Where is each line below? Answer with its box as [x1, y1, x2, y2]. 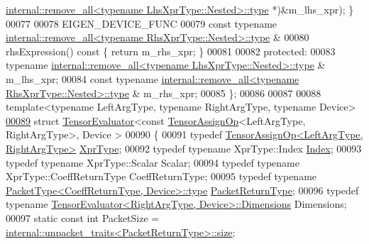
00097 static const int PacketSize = [6, 210, 160, 225]
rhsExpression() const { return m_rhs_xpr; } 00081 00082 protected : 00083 [6, 43, 336, 58]
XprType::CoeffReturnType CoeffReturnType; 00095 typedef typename [6, 169, 317, 184]
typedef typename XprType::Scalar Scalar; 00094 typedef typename [6, 155, 299, 170]
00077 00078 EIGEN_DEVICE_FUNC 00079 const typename [6, 16, 277, 30]
